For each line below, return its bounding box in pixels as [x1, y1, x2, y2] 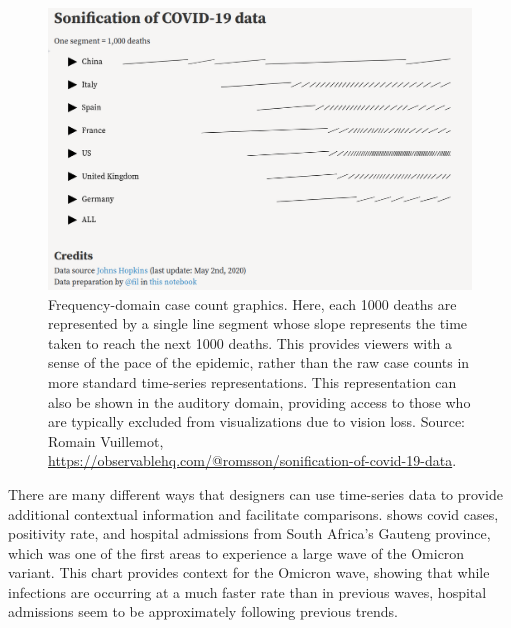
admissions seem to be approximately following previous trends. [8, 601, 398, 622]
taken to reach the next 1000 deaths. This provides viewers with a [48, 332, 453, 353]
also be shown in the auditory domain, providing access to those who [48, 391, 471, 412]
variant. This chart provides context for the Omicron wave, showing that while [8, 562, 490, 583]
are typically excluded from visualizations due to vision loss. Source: [48, 411, 466, 432]
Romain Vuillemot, [48, 430, 164, 451]
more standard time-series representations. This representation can [48, 371, 457, 392]
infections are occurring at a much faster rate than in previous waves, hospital [8, 581, 487, 602]
